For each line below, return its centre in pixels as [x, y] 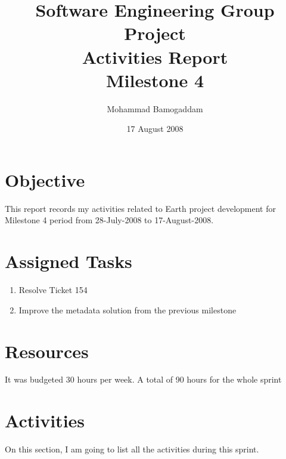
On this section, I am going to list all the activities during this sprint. [132, 449]
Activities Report [155, 56]
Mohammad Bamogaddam [155, 108]
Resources [47, 351]
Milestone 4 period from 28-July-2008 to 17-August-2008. [109, 220]
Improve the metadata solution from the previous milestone [128, 309]
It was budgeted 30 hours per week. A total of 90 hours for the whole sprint [143, 379]
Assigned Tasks [69, 261]
